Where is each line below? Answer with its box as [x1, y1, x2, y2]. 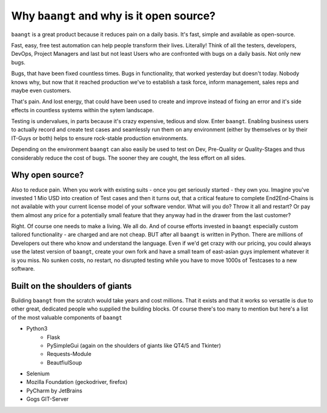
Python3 [26, 325, 48, 332]
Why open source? [11, 170, 84, 180]
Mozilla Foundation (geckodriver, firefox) [26, 378, 128, 386]
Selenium [26, 370, 50, 377]
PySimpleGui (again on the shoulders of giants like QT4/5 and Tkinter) [47, 341, 221, 349]
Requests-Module [47, 351, 92, 358]
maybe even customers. [11, 87, 72, 94]
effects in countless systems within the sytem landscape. [11, 106, 154, 113]
